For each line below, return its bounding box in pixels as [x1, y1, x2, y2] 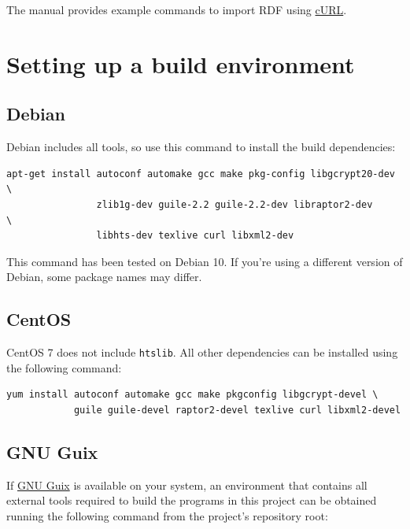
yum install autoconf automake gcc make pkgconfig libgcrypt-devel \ [6, 389, 379, 401]
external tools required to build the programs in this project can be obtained [6, 492, 377, 509]
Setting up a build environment [6, 47, 355, 80]
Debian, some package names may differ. [6, 268, 202, 285]
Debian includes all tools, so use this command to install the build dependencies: [6, 139, 396, 155]
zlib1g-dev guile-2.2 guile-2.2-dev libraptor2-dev [96, 198, 373, 210]
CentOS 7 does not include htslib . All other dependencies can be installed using [6, 344, 398, 361]
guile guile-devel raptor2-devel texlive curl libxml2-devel [73, 404, 401, 416]
